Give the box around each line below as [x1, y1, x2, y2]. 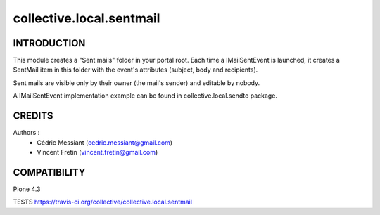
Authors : [13, 129, 40, 137]
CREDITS [13, 110, 53, 122]
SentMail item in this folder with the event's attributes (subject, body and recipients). [13, 65, 258, 74]
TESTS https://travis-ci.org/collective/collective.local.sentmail [13, 197, 193, 207]
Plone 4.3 [13, 185, 41, 193]
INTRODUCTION [13, 37, 86, 49]
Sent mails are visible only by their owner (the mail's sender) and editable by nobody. [13, 78, 260, 87]
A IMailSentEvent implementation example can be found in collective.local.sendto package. [13, 91, 278, 100]
